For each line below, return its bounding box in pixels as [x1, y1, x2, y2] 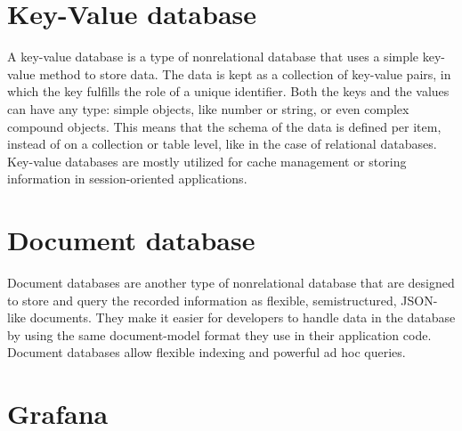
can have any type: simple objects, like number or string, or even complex [7, 99, 409, 118]
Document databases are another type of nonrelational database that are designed [7, 273, 455, 291]
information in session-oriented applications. [7, 169, 247, 188]
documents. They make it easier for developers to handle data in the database [29, 308, 456, 327]
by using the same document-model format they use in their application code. [7, 325, 432, 344]
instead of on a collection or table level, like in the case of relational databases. [7, 134, 437, 153]
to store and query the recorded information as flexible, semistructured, [7, 290, 397, 309]
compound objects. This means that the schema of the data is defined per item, [7, 117, 442, 135]
